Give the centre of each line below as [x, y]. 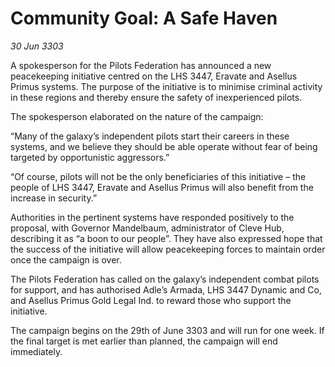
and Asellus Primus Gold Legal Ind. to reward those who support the [151, 300]
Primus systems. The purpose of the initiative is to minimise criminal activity [166, 86]
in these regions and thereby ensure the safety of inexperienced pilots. [156, 97]
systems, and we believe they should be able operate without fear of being [164, 146]
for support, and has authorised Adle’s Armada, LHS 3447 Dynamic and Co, [166, 289]
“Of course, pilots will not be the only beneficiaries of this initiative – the [158, 176]
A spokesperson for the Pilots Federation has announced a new [141, 65]
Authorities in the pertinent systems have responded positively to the [152, 217]
